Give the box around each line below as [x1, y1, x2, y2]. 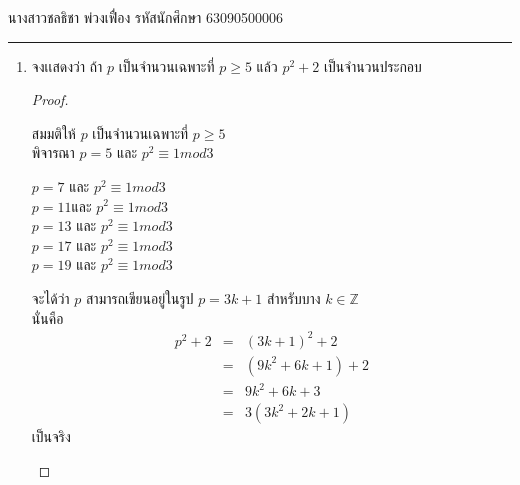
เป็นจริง [31, 426, 71, 447]
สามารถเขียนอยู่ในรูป [85, 287, 194, 308]
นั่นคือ [31, 307, 64, 328]
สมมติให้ [31, 122, 76, 143]
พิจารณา [31, 142, 75, 163]
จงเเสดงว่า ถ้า [31, 55, 103, 76]
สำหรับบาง [266, 287, 321, 308]
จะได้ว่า [31, 287, 70, 308]
